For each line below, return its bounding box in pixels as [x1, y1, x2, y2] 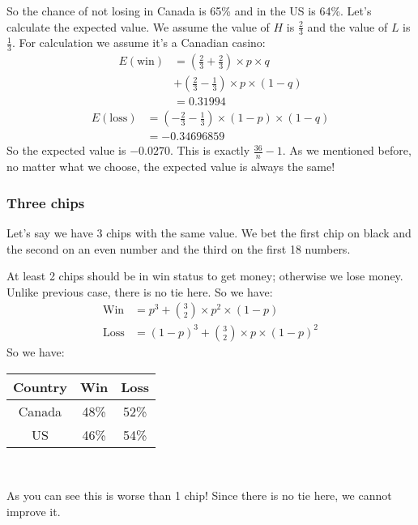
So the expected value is [6, 142, 126, 159]
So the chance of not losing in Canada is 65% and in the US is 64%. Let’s [6, 2, 372, 19]
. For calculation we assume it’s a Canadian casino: [11, 34, 266, 51]
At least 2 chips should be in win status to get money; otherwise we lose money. [6, 267, 403, 284]
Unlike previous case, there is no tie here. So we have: [6, 283, 273, 300]
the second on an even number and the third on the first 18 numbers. [6, 240, 351, 257]
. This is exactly [169, 142, 250, 159]
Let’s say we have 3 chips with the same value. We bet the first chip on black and [6, 224, 412, 241]
